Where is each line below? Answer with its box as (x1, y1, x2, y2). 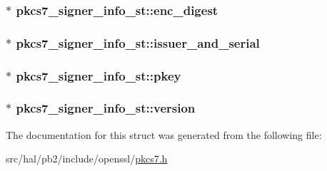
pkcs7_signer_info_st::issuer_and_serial (16, 33, 260, 51)
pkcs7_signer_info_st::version (16, 99, 196, 117)
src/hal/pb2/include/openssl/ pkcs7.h (6, 151, 168, 166)
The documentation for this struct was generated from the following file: (6, 127, 322, 142)
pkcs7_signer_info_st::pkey (16, 66, 181, 84)
